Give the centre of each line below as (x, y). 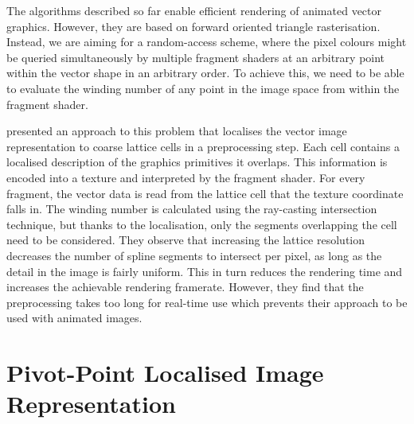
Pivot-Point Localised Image (165, 373)
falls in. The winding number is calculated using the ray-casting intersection (192, 209)
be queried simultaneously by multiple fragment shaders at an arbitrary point (196, 57)
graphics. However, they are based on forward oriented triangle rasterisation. (193, 26)
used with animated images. (74, 318)
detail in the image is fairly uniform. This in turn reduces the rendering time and (205, 271)
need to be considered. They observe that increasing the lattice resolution (186, 240)
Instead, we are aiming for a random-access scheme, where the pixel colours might (207, 42)
